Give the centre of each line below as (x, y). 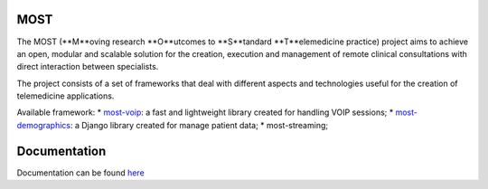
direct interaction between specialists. (88, 67)
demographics (44, 125)
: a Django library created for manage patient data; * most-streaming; (199, 125)
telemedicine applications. (66, 96)
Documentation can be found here (80, 173)
